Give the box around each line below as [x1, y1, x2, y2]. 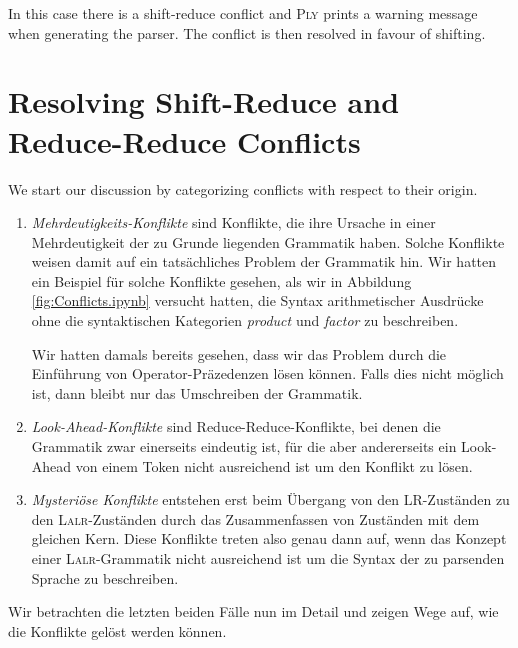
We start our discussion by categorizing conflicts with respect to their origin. [8, 178, 478, 199]
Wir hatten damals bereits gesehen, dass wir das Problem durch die [31, 343, 447, 364]
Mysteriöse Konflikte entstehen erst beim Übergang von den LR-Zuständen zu [31, 489, 510, 510]
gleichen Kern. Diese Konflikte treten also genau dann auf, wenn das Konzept [31, 528, 507, 549]
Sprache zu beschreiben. [31, 567, 179, 588]
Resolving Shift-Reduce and [8, 81, 400, 122]
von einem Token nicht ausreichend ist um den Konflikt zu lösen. [75, 455, 473, 476]
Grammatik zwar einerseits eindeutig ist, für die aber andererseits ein [31, 436, 457, 457]
